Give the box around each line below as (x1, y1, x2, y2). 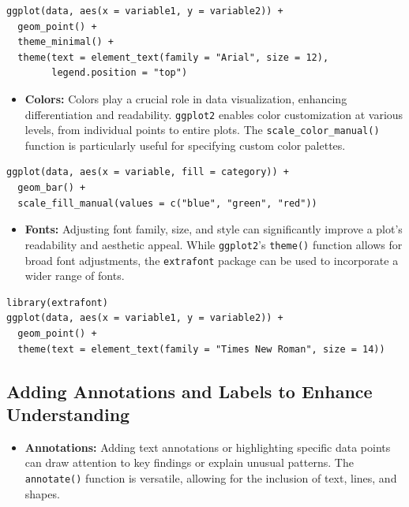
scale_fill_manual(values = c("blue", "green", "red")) (17, 197, 317, 209)
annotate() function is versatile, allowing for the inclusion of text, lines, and (24, 469, 397, 486)
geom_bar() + (17, 182, 86, 194)
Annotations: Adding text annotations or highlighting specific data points (24, 438, 391, 455)
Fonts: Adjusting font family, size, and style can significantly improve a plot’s (24, 221, 403, 237)
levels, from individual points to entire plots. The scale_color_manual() (24, 121, 380, 138)
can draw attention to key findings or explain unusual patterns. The (24, 454, 354, 471)
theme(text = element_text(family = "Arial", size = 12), (17, 51, 329, 63)
